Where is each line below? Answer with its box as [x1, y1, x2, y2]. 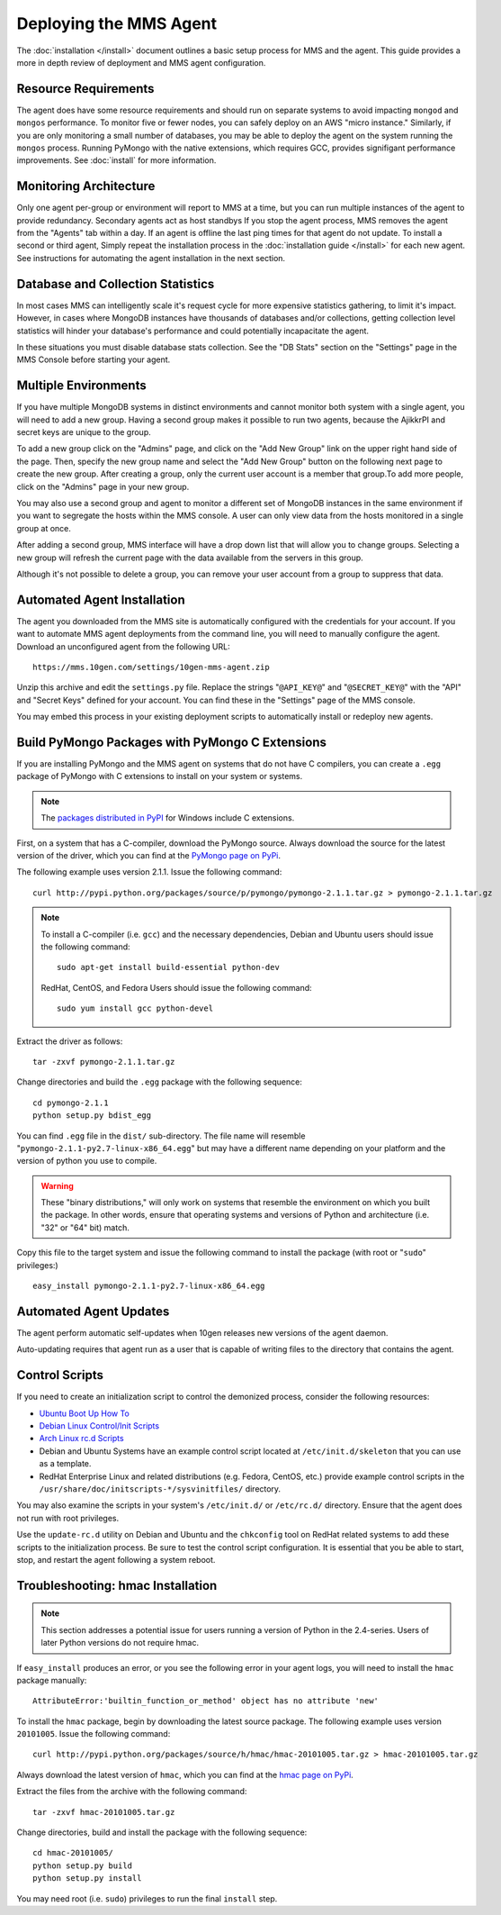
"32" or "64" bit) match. [40, 1221, 130, 1233]
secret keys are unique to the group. [16, 427, 152, 438]
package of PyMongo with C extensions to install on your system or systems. [16, 771, 303, 782]
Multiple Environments [16, 378, 148, 394]
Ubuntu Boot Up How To [39, 1408, 130, 1419]
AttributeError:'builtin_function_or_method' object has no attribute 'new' [32, 1696, 380, 1706]
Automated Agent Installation [16, 592, 186, 607]
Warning [40, 1180, 74, 1191]
